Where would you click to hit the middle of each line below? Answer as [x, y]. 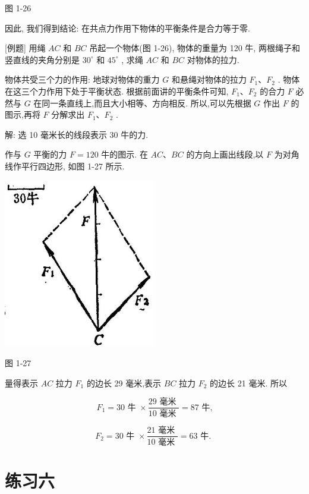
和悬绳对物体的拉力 [209, 79]
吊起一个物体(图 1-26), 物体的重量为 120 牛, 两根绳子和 [195, 48]
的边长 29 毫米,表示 [124, 383]
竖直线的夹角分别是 [42, 59]
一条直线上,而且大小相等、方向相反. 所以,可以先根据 [151, 103]
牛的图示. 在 [124, 154]
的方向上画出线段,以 [225, 154]
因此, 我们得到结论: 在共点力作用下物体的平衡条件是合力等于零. [127, 28]
